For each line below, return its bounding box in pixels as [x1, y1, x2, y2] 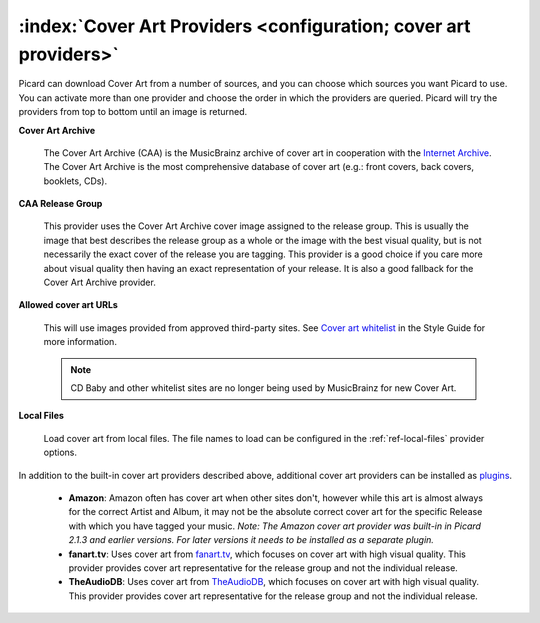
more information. [43, 336, 117, 348]
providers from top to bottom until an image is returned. [18, 106, 248, 118]
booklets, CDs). [43, 175, 108, 187]
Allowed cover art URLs [18, 299, 119, 311]
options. [43, 446, 78, 459]
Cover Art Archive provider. [43, 276, 157, 289]
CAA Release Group [18, 198, 103, 210]
